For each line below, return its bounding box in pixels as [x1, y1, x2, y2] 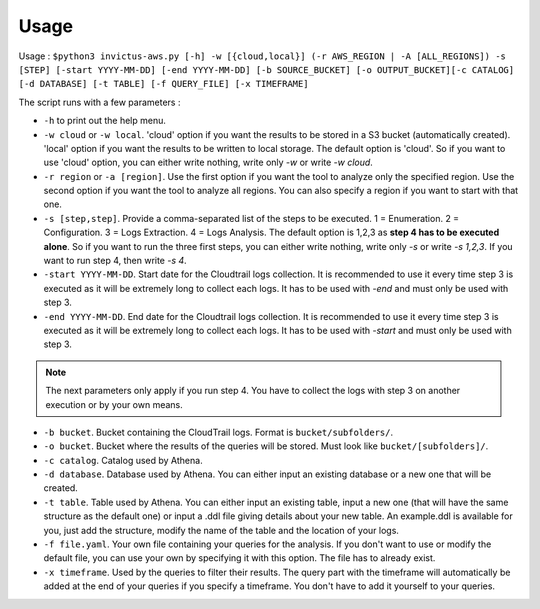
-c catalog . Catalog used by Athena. [43, 454, 204, 466]
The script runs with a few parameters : [18, 96, 181, 108]
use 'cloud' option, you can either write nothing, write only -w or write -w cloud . [43, 156, 374, 169]
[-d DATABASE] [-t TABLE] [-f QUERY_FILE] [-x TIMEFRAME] [18, 78, 309, 90]
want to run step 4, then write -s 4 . [43, 255, 187, 267]
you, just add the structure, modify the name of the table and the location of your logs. [43, 524, 400, 536]
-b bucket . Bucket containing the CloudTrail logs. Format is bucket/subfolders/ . [43, 426, 394, 438]
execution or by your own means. [45, 398, 184, 410]
